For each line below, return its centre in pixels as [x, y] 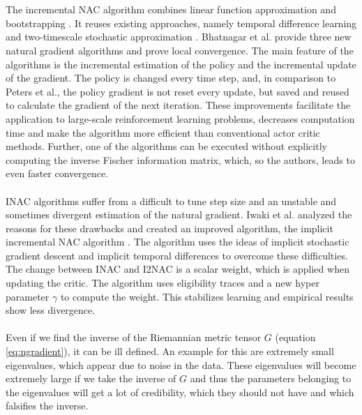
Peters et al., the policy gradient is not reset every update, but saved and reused [178, 91]
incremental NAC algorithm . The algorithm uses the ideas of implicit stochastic [178, 242]
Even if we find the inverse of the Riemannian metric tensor [134, 337]
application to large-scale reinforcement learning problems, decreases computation [180, 118]
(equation [295, 337]
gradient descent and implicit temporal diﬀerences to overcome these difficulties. [177, 255]
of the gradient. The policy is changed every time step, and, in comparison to [171, 78]
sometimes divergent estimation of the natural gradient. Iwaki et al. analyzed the [179, 214]
